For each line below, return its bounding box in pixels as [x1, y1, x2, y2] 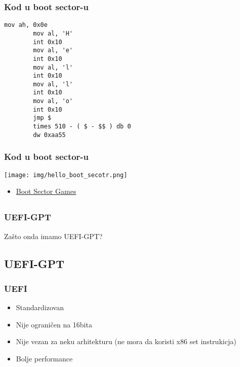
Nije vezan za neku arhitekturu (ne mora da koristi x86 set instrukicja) [16, 336, 236, 347]
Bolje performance [16, 353, 73, 363]
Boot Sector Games [16, 186, 76, 196]
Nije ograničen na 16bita [16, 319, 92, 329]
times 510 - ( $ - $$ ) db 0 [33, 123, 131, 130]
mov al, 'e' [33, 47, 73, 54]
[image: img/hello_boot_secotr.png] [4, 171, 128, 179]
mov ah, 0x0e [4, 21, 48, 29]
